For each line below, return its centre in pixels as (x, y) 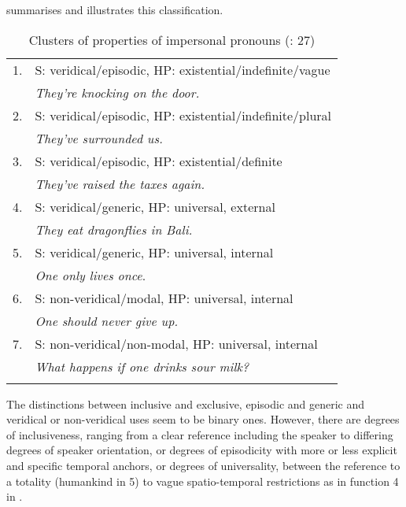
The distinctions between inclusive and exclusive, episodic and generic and (186, 403)
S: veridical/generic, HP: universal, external (155, 206)
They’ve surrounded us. (99, 138)
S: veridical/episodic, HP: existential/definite (159, 161)
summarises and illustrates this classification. (115, 9)
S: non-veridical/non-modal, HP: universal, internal (176, 343)
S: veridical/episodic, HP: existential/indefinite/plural (183, 115)
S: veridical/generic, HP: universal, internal (154, 252)
